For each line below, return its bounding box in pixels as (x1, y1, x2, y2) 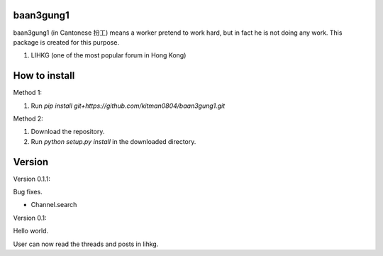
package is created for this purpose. (13, 38, 120, 46)
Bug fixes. (13, 188, 43, 196)
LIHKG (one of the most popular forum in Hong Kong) (30, 51, 187, 60)
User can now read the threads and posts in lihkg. (13, 240, 159, 248)
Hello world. (13, 227, 49, 235)
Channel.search (30, 201, 77, 209)
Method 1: (13, 89, 43, 97)
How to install (13, 69, 75, 82)
